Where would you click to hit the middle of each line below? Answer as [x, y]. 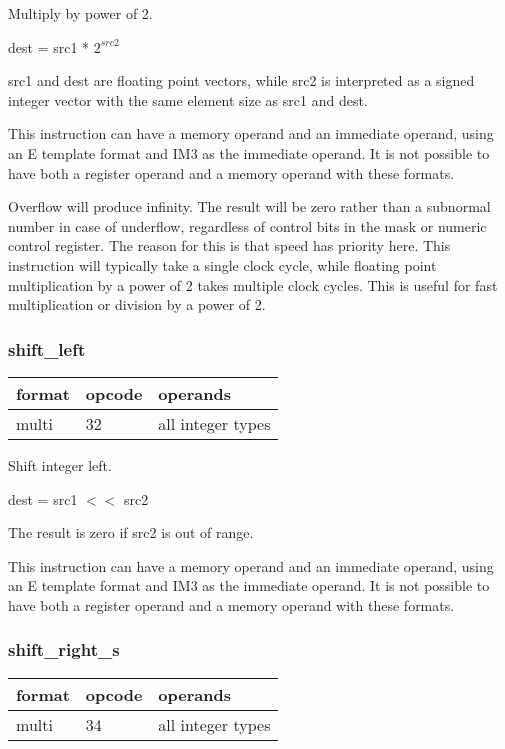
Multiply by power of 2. [80, 13]
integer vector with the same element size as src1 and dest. [188, 99]
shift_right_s [64, 649]
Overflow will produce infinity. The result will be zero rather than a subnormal [249, 206]
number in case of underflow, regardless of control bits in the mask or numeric [247, 225]
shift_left [47, 348]
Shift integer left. [60, 464]
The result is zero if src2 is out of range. [131, 532]
